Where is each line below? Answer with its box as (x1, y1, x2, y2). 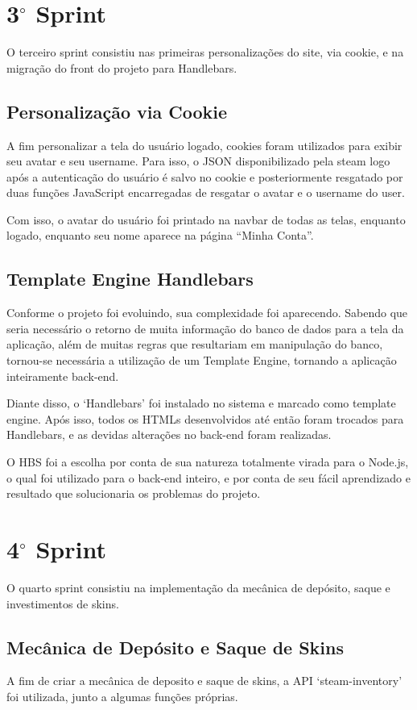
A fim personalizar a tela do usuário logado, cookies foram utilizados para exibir (6, 136, 403, 153)
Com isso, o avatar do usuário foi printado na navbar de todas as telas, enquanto (6, 211, 406, 228)
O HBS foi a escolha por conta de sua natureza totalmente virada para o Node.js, (6, 453, 409, 470)
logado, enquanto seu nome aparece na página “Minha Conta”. (6, 227, 314, 244)
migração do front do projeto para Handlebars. (6, 59, 237, 76)
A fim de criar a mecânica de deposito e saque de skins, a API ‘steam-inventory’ (6, 672, 403, 689)
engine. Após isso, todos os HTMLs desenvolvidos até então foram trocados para (6, 410, 404, 427)
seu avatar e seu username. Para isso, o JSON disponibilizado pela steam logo (6, 152, 390, 169)
